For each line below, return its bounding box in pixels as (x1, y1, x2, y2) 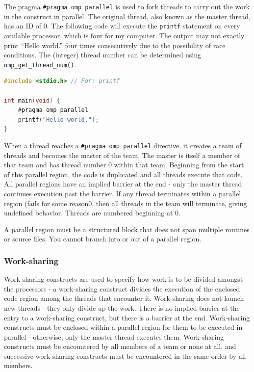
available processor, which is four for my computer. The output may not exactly (4, 30, 245, 40)
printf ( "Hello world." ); (18, 116, 99, 123)
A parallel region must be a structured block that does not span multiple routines (4, 224, 250, 234)
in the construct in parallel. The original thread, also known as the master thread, (4, 11, 251, 21)
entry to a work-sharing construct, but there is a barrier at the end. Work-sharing (4, 312, 250, 322)
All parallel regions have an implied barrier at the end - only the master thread (4, 179, 242, 189)
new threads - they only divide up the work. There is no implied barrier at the (4, 302, 240, 313)
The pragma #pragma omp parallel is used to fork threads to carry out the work (4, 1, 250, 11)
